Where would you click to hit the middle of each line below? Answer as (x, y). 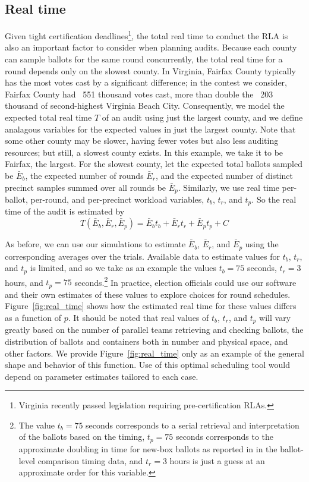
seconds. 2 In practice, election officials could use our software (185, 281)
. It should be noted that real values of (138, 317)
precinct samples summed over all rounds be (86, 187)
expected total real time (48, 117)
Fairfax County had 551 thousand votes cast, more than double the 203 (139, 94)
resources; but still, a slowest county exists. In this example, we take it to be (144, 152)
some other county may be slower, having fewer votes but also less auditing (142, 141)
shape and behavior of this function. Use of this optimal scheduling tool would (147, 365)
